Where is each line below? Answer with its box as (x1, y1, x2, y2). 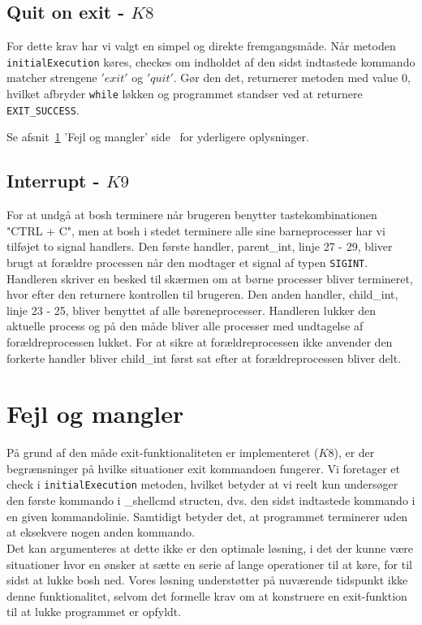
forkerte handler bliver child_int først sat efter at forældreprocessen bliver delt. (6, 349, 402, 366)
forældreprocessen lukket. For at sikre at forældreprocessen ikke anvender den (6, 333, 393, 350)
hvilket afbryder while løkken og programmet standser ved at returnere (6, 85, 363, 102)
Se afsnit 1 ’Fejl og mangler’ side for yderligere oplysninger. (6, 128, 309, 145)
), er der (334, 444, 375, 461)
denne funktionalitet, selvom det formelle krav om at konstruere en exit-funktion (6, 587, 407, 604)
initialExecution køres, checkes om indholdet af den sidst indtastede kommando (6, 53, 416, 70)
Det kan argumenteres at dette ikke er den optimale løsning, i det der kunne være (6, 539, 414, 556)
